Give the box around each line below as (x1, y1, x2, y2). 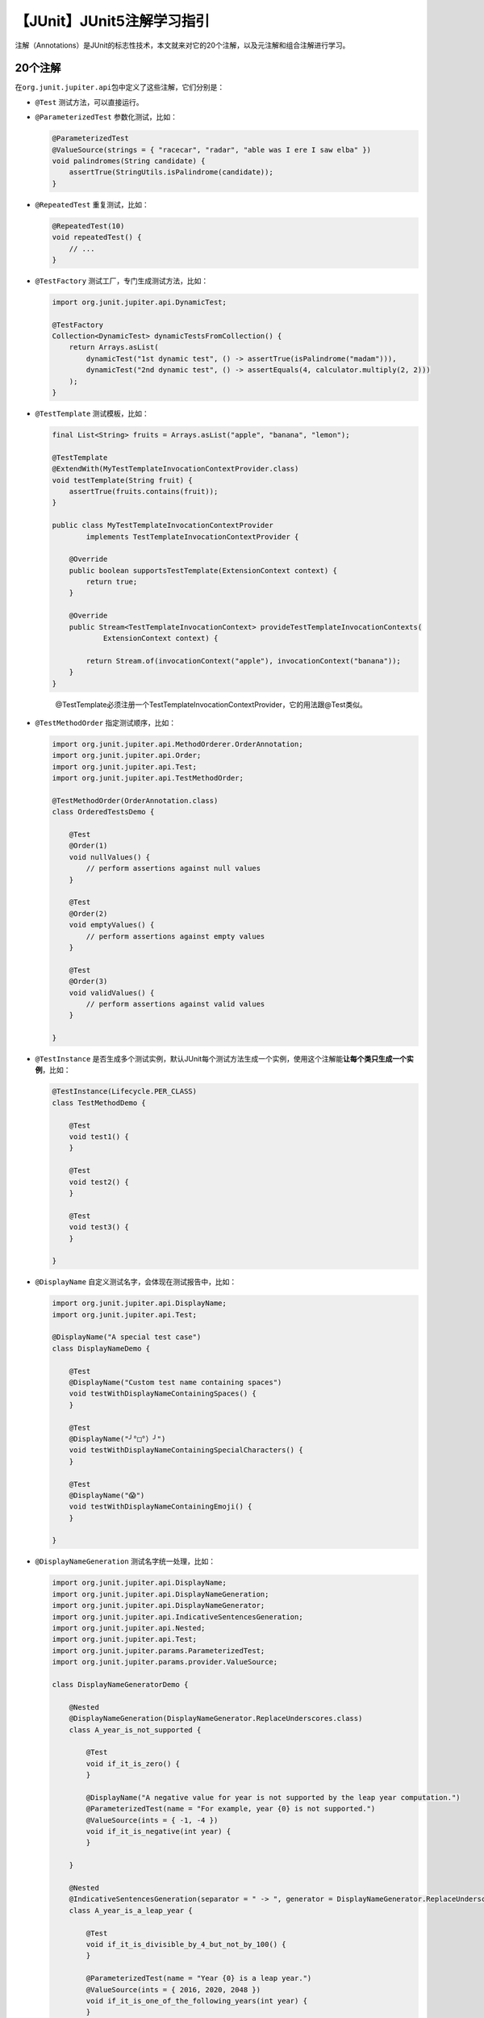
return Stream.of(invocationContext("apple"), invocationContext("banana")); (86, 656, 401, 665)
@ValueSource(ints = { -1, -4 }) (86, 1815, 219, 1824)
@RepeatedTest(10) (52, 221, 125, 230)
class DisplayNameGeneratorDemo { (52, 1680, 189, 1689)
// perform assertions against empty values (86, 932, 265, 940)
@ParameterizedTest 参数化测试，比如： (35, 112, 177, 122)
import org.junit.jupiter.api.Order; (52, 751, 202, 760)
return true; (86, 577, 138, 587)
